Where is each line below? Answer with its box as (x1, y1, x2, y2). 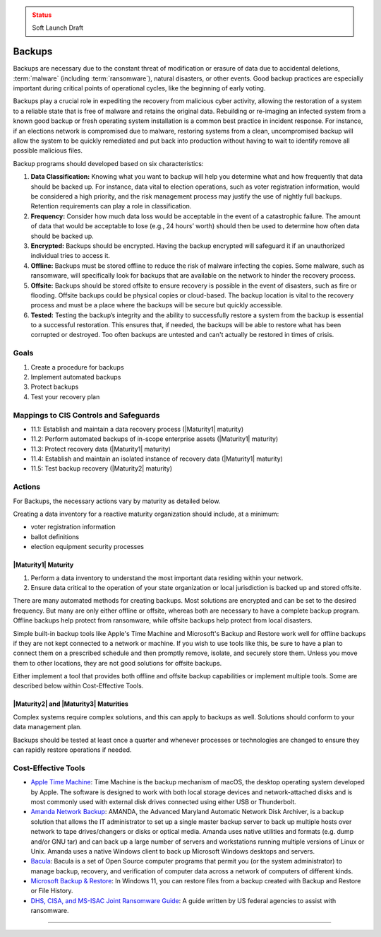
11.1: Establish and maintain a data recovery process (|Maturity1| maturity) (30, 425, 244, 433)
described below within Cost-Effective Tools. (13, 682, 144, 690)
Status (32, 11, 52, 19)
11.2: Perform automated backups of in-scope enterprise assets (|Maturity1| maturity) (30, 435, 279, 443)
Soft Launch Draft (32, 23, 84, 32)
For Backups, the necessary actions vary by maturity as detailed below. (13, 497, 221, 505)
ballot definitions (30, 532, 80, 541)
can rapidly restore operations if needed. (13, 746, 132, 754)
